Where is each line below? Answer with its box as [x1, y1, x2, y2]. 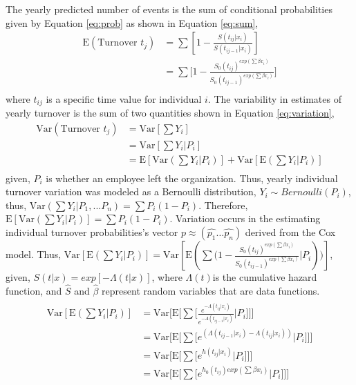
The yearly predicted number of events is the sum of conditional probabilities [6, 2, 332, 16]
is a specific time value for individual [46, 91, 202, 106]
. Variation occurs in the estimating [169, 211, 321, 226]
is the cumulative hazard [212, 270, 317, 284]
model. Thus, [6, 247, 62, 261]
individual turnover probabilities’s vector [6, 225, 178, 239]
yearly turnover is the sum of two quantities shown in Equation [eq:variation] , [6, 105, 335, 119]
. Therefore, [198, 197, 248, 212]
